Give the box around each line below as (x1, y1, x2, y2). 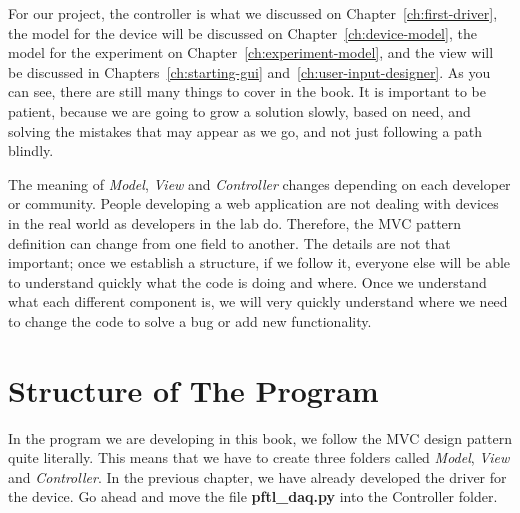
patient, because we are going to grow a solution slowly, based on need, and (8, 100, 471, 121)
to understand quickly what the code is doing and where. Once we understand (8, 271, 487, 292)
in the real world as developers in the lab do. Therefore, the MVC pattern (8, 212, 462, 233)
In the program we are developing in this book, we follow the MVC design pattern (8, 427, 512, 448)
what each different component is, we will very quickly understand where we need (8, 291, 508, 312)
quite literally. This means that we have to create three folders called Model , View (8, 447, 510, 468)
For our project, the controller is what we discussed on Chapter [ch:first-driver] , (8, 3, 498, 23)
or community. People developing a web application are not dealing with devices (8, 193, 499, 214)
